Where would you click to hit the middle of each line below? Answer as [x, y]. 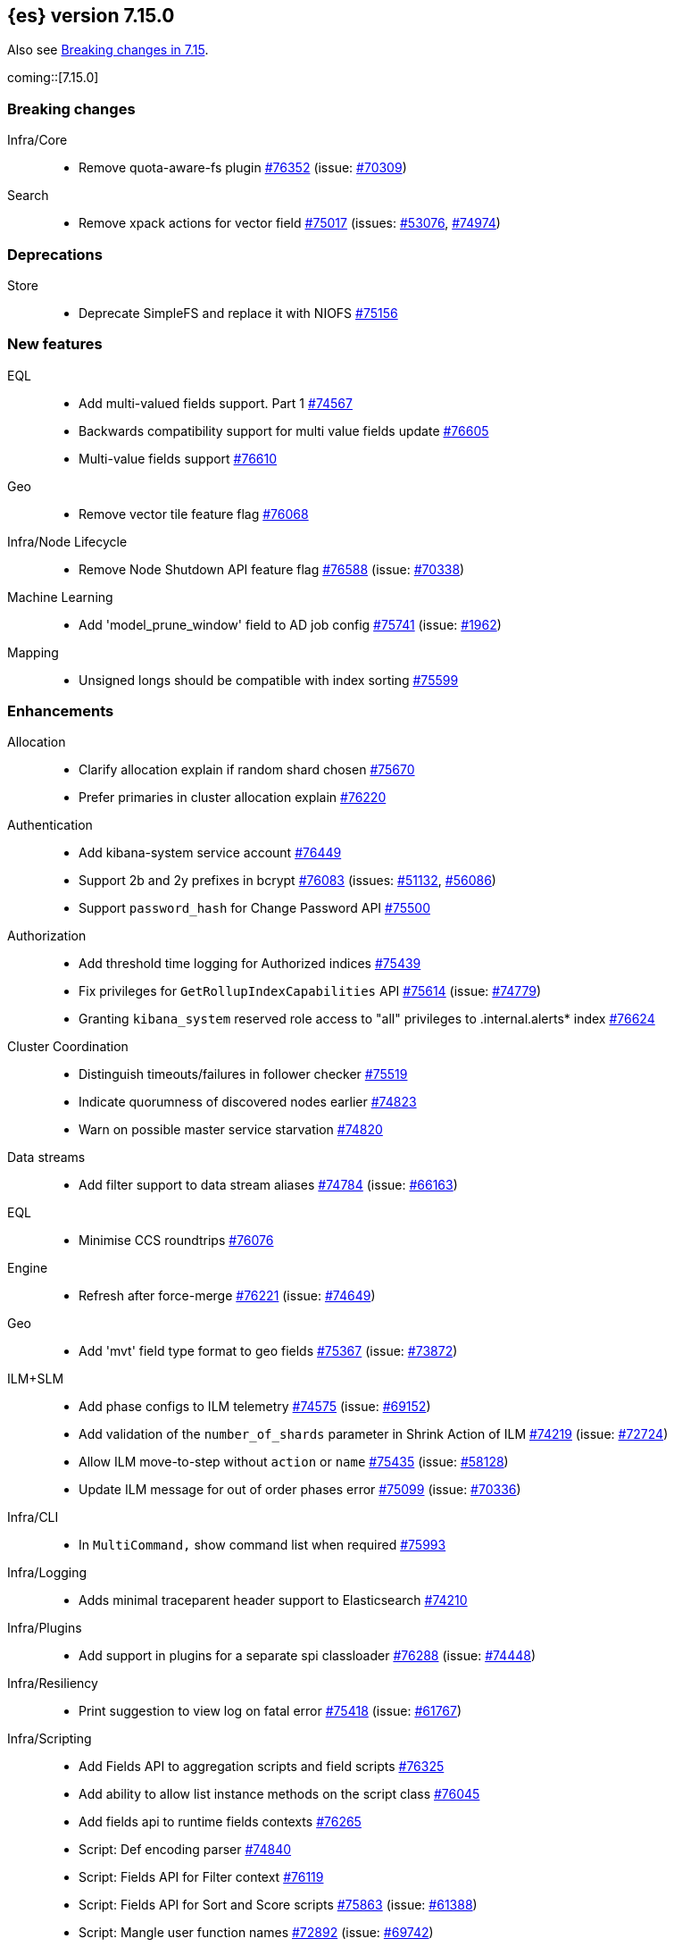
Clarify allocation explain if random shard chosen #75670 [247, 770]
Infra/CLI [33, 1517]
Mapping [33, 652]
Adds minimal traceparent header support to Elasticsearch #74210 [273, 1600]
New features [55, 344]
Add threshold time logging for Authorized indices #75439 [250, 964]
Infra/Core [37, 140]
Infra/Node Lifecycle [67, 541]
